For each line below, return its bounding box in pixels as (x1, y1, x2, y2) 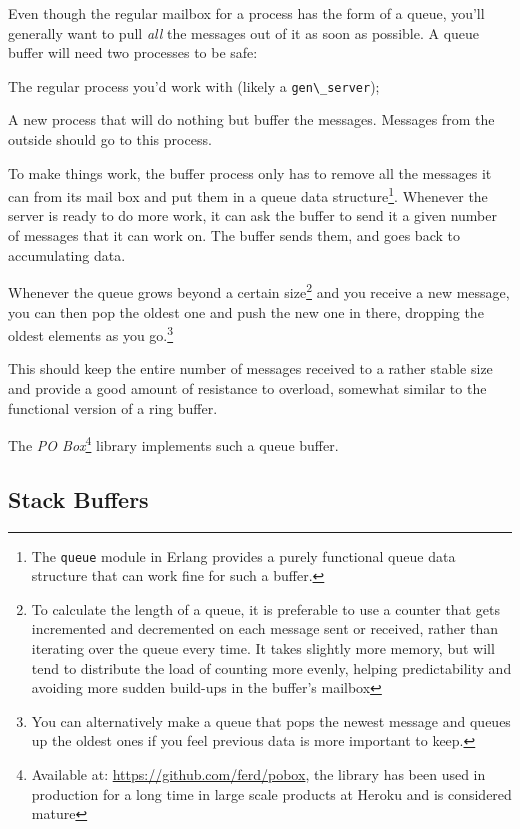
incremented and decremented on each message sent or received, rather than (31, 618, 499, 639)
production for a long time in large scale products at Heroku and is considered (31, 783, 512, 804)
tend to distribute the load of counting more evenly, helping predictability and (31, 657, 512, 678)
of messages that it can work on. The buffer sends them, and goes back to (8, 225, 460, 246)
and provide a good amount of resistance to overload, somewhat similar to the (8, 377, 487, 398)
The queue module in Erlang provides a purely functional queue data (31, 545, 456, 566)
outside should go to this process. (8, 129, 212, 150)
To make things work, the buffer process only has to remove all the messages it (8, 162, 492, 183)
